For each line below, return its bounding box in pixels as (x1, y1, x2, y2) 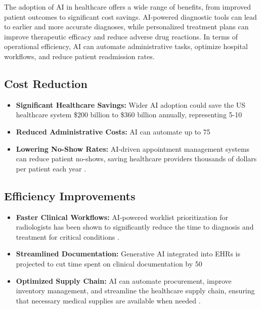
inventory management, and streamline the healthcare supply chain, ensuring (16, 285, 255, 296)
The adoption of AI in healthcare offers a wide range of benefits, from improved (4, 2, 251, 12)
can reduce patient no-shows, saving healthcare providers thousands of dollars (16, 153, 257, 164)
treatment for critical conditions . (16, 231, 119, 242)
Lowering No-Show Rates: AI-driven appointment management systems (16, 143, 250, 154)
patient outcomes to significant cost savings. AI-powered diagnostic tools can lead (4, 11, 257, 22)
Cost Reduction (4, 75, 88, 91)
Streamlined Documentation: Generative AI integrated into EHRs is (16, 248, 240, 259)
